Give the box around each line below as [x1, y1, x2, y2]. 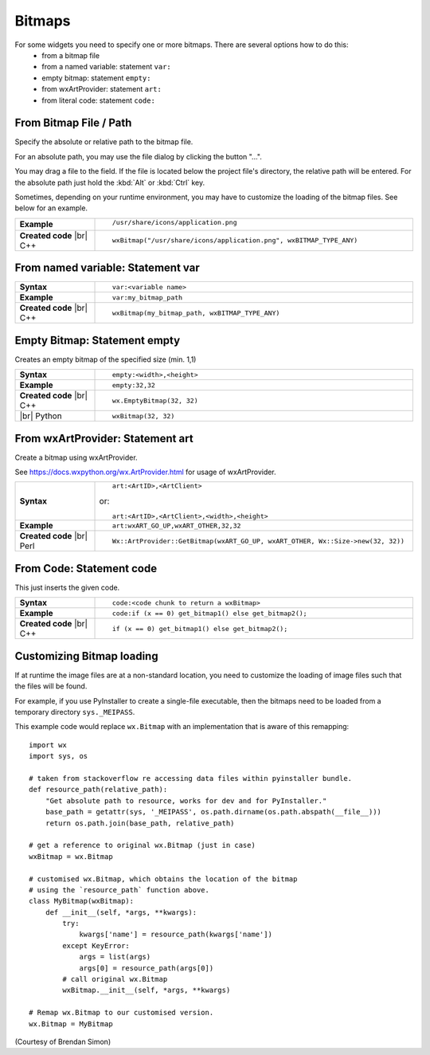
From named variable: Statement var [14, 261, 200, 275]
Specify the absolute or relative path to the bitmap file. [14, 137, 193, 147]
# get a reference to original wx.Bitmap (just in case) [29, 841, 256, 850]
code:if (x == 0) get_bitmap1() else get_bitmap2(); [111, 609, 307, 618]
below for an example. [14, 203, 88, 213]
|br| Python [19, 410, 63, 422]
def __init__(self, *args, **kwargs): [45, 908, 197, 916]
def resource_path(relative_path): [29, 785, 168, 794]
